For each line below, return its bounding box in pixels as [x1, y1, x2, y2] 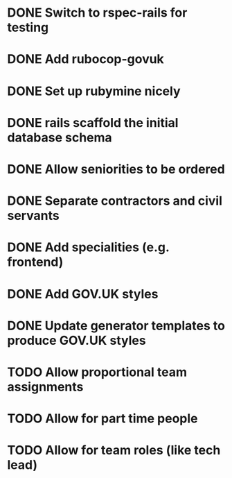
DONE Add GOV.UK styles [7, 286, 159, 302]
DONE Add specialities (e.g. [7, 239, 170, 255]
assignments [7, 379, 84, 395]
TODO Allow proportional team [7, 364, 188, 379]
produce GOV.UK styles [7, 332, 147, 348]
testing [7, 19, 49, 35]
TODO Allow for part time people [7, 411, 198, 427]
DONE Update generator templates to [7, 318, 225, 334]
